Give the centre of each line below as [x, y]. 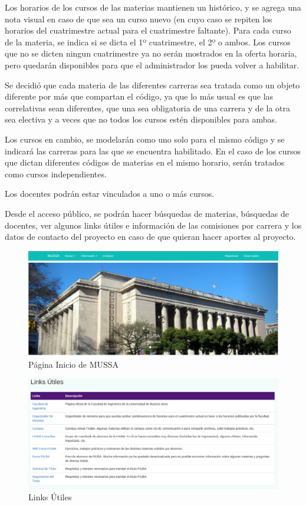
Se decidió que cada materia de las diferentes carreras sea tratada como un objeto [152, 85]
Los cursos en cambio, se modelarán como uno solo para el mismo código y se [145, 139]
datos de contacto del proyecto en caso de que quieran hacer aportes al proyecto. [150, 237]
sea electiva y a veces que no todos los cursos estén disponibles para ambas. [141, 119]
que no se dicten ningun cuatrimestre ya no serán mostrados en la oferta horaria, [151, 53]
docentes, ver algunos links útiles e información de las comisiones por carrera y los [153, 225]
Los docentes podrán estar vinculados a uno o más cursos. [110, 194]
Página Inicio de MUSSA [74, 364]
